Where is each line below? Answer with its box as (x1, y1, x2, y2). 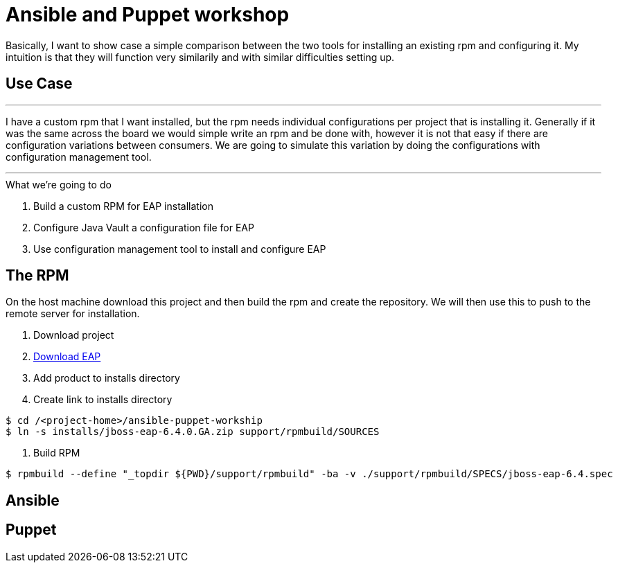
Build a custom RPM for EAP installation (33, 199, 213, 212)
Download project (33, 329, 114, 341)
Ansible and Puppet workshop (6, 3, 290, 26)
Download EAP (33, 350, 101, 363)
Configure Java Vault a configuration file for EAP (33, 221, 254, 233)
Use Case (6, 75, 73, 93)
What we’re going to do (6, 178, 112, 190)
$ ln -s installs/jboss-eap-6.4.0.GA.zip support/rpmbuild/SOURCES (6, 426, 380, 438)
